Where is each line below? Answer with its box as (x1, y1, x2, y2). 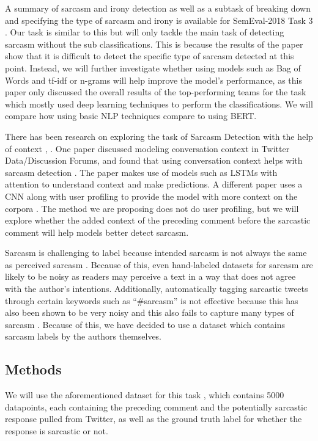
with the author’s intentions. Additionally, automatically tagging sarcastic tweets (5, 282, 308, 295)
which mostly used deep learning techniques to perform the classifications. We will (5, 97, 313, 110)
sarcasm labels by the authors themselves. (5, 330, 162, 343)
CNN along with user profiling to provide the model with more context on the (5, 189, 298, 202)
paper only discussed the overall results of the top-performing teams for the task (5, 86, 306, 98)
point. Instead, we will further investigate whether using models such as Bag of (5, 61, 301, 74)
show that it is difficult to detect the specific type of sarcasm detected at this (5, 49, 294, 62)
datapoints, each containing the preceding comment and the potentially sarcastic (5, 400, 308, 413)
